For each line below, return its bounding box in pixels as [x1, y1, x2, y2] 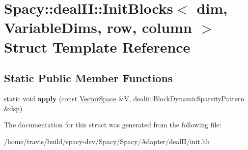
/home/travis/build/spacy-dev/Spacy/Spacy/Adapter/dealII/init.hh [4, 136, 210, 146]
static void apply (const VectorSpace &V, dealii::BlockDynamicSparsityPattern [4, 93, 245, 103]
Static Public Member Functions [4, 70, 173, 86]
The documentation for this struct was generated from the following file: [4, 120, 221, 130]
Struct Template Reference [4, 36, 191, 57]
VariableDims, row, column [4, 17, 192, 37]
